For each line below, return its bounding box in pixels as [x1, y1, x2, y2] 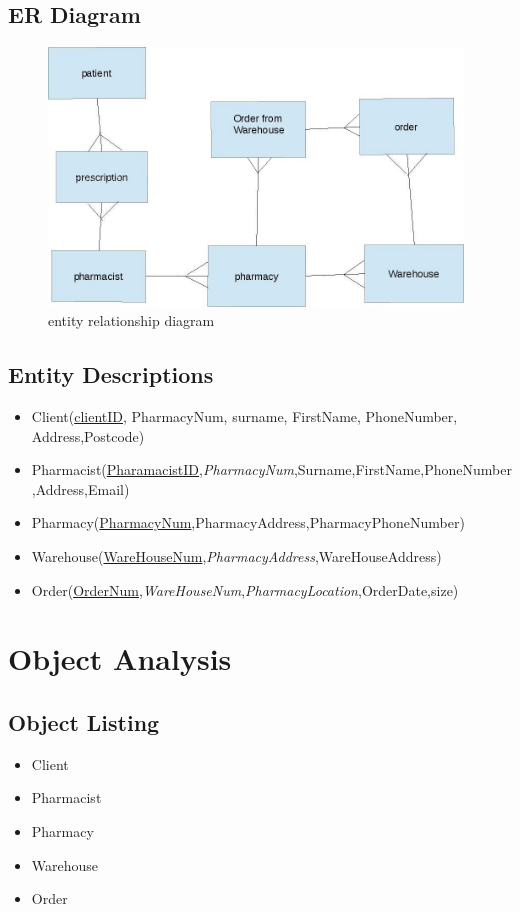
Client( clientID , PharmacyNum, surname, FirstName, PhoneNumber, [31, 406, 458, 426]
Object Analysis [8, 638, 232, 679]
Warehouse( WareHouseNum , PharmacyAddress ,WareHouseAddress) [31, 545, 442, 566]
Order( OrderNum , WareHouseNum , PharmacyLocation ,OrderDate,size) [31, 579, 459, 600]
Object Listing [8, 706, 160, 737]
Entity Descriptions [8, 359, 214, 390]
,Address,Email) [31, 478, 130, 499]
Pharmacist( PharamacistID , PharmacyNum [31, 459, 294, 480]
